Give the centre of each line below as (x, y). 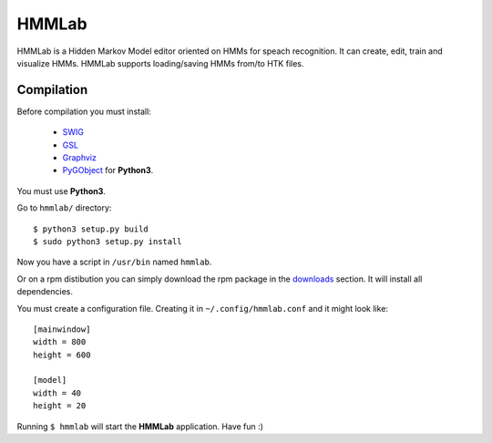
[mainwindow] (62, 329)
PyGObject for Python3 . (108, 170)
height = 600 (62, 355)
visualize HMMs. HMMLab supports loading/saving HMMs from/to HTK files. (160, 63)
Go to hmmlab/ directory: (64, 208)
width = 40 (57, 393)
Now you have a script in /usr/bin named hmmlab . (114, 262)
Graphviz (80, 158)
